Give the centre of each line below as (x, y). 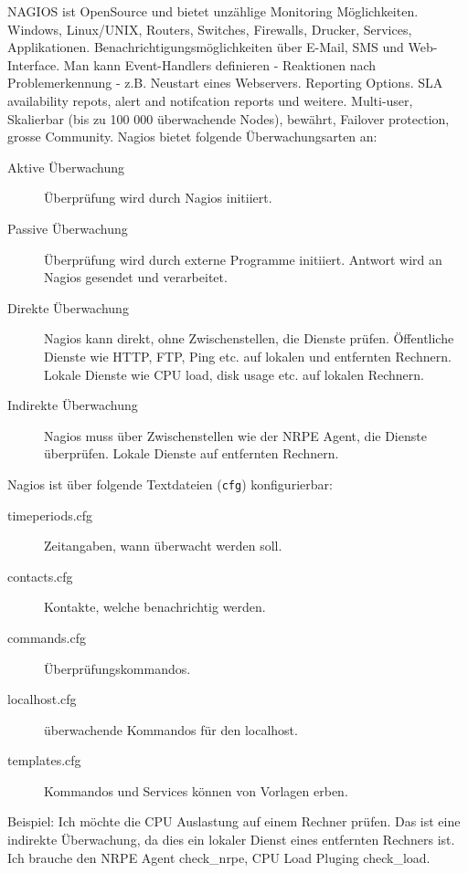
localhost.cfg (42, 699)
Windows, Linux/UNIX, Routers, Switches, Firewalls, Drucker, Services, (210, 29)
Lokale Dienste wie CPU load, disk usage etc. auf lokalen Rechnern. (234, 374)
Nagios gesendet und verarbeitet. (136, 277)
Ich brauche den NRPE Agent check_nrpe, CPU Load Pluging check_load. (219, 857)
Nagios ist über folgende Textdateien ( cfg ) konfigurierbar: (170, 484)
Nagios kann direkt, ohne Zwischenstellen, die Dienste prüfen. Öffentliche (249, 338)
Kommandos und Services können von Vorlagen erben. (196, 790)
